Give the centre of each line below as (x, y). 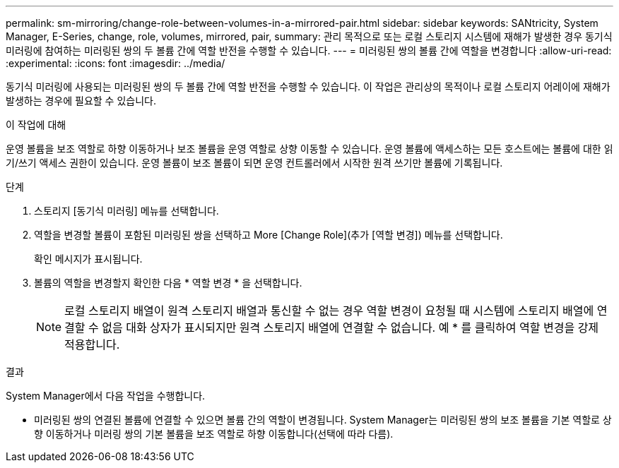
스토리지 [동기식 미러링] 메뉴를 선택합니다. (126, 211)
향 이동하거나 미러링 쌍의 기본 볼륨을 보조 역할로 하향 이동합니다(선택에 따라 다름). (214, 434)
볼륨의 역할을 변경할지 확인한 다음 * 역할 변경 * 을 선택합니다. (168, 283)
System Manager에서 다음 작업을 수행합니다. (106, 396)
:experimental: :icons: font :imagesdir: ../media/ (116, 63)
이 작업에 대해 (36, 125)
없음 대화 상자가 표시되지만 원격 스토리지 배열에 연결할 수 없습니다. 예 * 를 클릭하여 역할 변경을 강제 (350, 328)
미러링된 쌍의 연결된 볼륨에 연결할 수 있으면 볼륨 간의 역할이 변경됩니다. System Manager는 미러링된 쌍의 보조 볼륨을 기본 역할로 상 (323, 420)
